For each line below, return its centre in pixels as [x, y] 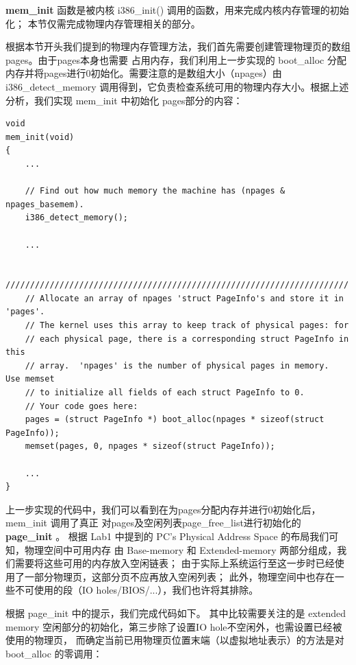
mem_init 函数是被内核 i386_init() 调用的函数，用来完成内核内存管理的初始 [177, 10]
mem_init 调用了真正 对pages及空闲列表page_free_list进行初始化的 [153, 523]
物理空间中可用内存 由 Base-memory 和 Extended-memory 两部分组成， [181, 549]
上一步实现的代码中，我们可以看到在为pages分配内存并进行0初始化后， [163, 509]
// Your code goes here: [81, 406]
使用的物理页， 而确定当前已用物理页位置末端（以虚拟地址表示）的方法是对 [175, 640]
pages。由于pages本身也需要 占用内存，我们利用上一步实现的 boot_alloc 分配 [176, 59]
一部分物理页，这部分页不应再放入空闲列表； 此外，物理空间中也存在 [179, 576]
